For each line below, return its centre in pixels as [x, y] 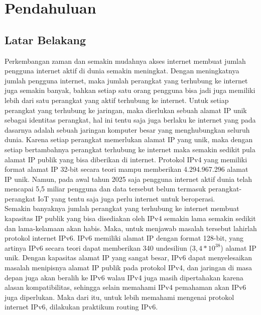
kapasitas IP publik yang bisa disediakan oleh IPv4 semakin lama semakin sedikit [130, 218]
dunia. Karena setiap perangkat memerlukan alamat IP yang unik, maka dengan [129, 139]
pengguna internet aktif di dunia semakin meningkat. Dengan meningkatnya [122, 71]
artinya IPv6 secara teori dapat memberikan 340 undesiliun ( [98, 247]
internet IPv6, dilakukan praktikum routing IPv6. [81, 307]
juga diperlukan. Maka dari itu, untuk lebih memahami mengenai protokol [119, 297]
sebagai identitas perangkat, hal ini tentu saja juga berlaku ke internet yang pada [130, 120]
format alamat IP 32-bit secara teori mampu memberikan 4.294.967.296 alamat [126, 169]
